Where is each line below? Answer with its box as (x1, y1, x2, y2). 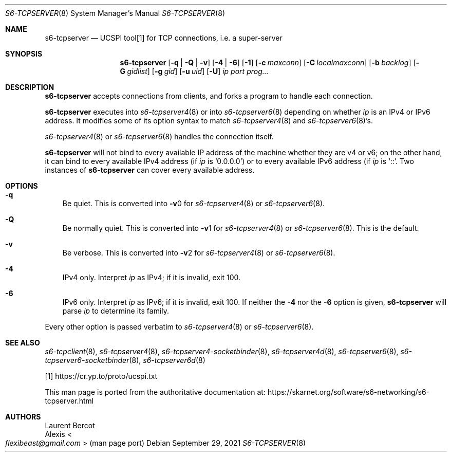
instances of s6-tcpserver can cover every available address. (45, 166, 255, 174)
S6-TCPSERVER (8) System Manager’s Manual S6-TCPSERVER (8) (5, 9, 225, 17)
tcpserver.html (45, 396, 94, 405)
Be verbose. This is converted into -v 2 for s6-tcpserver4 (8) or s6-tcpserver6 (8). (62, 248, 335, 257)
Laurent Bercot (45, 421, 95, 430)
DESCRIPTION (5, 83, 54, 92)
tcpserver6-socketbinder (45, 356, 129, 364)
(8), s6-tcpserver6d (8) (129, 356, 205, 364)
